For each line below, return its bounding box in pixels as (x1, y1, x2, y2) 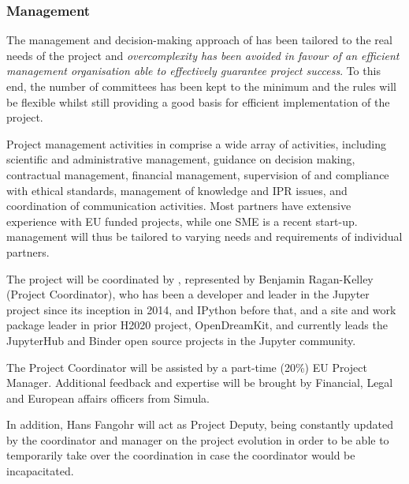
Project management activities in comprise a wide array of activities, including (6, 135, 387, 152)
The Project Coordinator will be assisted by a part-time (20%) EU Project (6, 358, 367, 375)
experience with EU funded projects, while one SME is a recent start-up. (6, 212, 358, 229)
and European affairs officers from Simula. (6, 389, 210, 406)
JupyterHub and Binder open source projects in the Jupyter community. (6, 332, 356, 348)
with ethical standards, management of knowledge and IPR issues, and (6, 182, 348, 198)
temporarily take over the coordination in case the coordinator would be (6, 447, 355, 463)
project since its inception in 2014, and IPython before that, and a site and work (6, 301, 396, 317)
